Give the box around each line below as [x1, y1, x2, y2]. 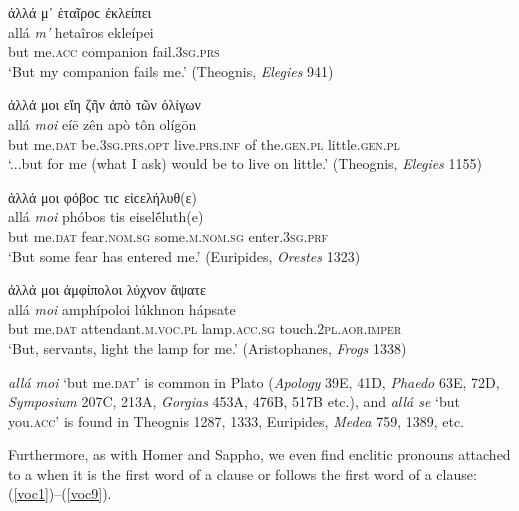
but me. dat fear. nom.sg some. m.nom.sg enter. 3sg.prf [8, 225, 329, 246]
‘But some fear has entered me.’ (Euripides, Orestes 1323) [8, 245, 361, 266]
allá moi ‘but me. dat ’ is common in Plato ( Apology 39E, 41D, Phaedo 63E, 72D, [8, 371, 500, 392]
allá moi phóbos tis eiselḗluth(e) [8, 206, 204, 227]
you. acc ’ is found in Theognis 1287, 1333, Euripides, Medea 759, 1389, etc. [8, 410, 465, 431]
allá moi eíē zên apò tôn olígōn [8, 113, 197, 134]
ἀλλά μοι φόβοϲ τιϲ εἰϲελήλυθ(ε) [8, 186, 197, 207]
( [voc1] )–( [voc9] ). [8, 483, 112, 504]
